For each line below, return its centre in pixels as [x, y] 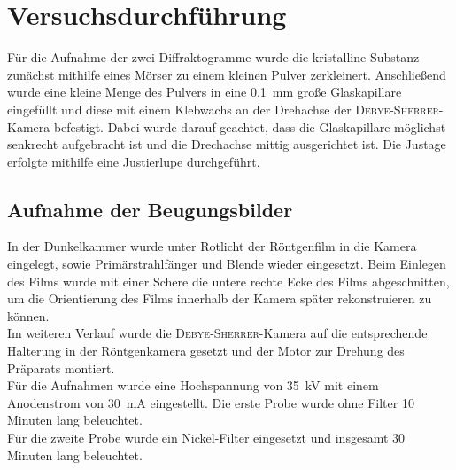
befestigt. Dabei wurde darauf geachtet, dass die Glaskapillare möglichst [250, 126]
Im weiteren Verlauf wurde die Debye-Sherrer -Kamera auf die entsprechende [217, 333]
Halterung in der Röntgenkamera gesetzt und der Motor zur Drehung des [206, 351]
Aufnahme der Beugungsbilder [150, 209]
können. [28, 315]
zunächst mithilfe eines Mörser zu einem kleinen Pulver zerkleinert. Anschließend [227, 74]
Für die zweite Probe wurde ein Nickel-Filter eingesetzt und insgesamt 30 [206, 438]
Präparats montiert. [61, 368]
